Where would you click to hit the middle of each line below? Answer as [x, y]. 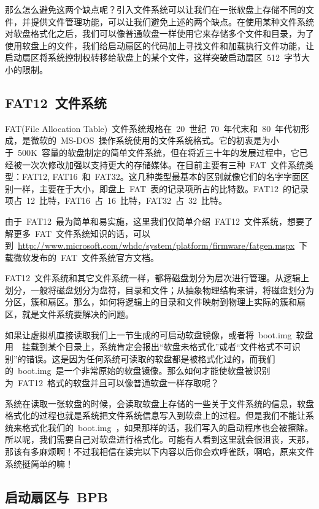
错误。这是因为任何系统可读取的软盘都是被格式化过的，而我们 [151, 358]
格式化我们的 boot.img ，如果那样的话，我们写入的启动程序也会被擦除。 [167, 427]
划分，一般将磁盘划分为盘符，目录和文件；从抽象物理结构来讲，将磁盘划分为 [159, 289]
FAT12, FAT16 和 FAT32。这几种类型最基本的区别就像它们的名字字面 [161, 177]
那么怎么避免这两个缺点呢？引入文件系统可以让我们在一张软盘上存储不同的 [155, 9]
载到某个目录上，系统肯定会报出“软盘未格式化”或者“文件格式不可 [161, 347]
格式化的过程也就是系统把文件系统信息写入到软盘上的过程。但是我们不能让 [155, 415]
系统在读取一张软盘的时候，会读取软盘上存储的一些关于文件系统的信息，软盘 [159, 403]
